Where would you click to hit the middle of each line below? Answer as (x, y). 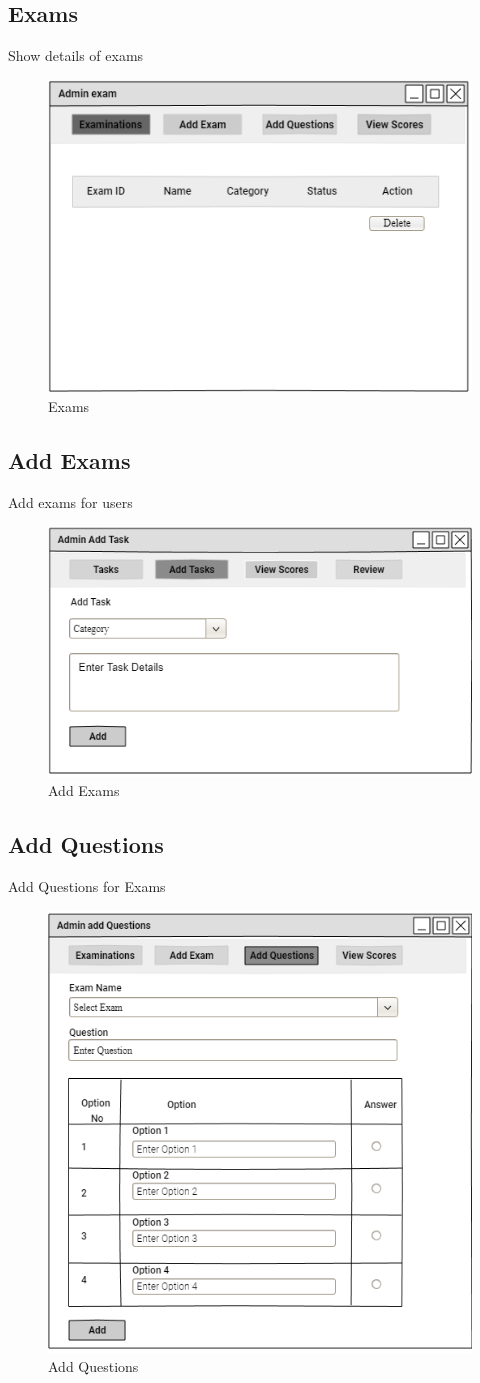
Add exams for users (70, 501)
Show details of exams (76, 55)
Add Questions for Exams (87, 886)
